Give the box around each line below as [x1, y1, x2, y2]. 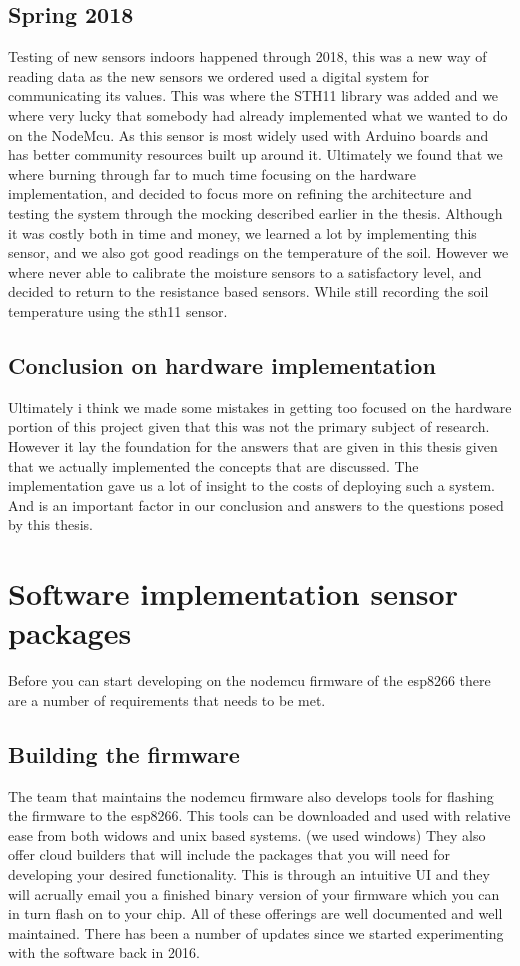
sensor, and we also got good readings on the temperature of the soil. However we [8, 242, 509, 263]
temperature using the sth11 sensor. [8, 300, 228, 321]
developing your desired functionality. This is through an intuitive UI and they [8, 863, 490, 884]
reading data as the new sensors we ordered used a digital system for [8, 65, 430, 86]
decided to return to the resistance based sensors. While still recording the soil [8, 281, 489, 302]
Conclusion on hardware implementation [8, 349, 436, 380]
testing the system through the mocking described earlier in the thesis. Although [8, 202, 503, 223]
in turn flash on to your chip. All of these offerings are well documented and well [8, 903, 503, 924]
